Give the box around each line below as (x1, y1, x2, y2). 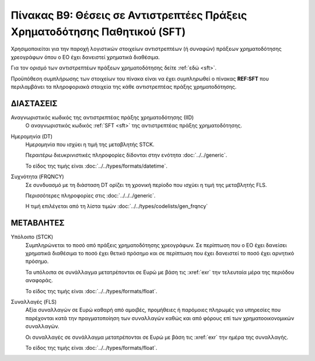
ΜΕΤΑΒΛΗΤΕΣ (10, 218, 65, 228)
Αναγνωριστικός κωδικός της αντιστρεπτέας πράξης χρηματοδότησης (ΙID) (10, 114, 194, 121)
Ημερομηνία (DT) (10, 133, 52, 140)
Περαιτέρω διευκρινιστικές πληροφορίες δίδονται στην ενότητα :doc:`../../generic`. (25, 152, 228, 159)
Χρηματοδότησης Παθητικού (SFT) (10, 25, 186, 38)
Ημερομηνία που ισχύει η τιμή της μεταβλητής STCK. (25, 141, 155, 148)
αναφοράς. (25, 277, 53, 284)
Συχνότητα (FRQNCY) (10, 173, 64, 180)
